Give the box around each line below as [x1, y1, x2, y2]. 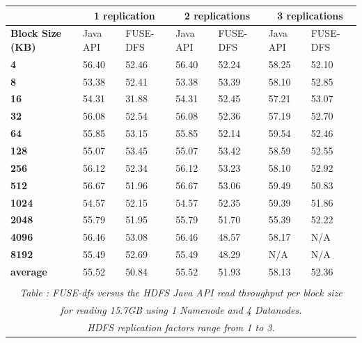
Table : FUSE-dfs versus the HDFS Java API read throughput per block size [19, 285, 343, 299]
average [10, 264, 47, 278]
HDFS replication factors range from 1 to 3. [87, 319, 275, 334]
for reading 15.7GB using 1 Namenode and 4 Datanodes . [60, 302, 302, 317]
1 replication [93, 8, 155, 22]
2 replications [184, 8, 251, 22]
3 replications [277, 8, 343, 22]
